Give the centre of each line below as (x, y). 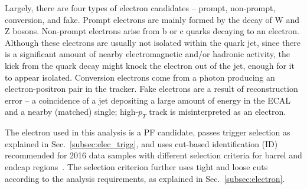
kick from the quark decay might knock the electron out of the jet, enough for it (150, 65)
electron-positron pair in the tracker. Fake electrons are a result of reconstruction (151, 89)
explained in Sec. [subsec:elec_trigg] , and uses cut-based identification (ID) (141, 143)
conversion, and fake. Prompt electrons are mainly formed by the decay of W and (152, 19)
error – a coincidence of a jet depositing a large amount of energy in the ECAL (148, 100)
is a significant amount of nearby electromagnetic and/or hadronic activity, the (147, 54)
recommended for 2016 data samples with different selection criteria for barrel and (153, 155)
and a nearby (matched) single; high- (72, 112)
